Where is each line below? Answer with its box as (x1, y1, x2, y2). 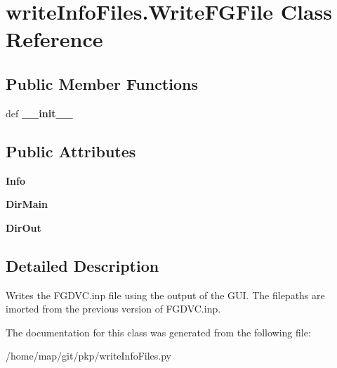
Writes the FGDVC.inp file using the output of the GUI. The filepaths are (6, 287, 325, 302)
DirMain (6, 197, 48, 211)
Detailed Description (6, 254, 159, 276)
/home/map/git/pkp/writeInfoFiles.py (6, 348, 172, 363)
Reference (6, 25, 103, 53)
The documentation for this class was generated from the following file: (6, 324, 311, 339)
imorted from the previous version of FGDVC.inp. (6, 301, 221, 316)
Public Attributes (6, 140, 136, 162)
